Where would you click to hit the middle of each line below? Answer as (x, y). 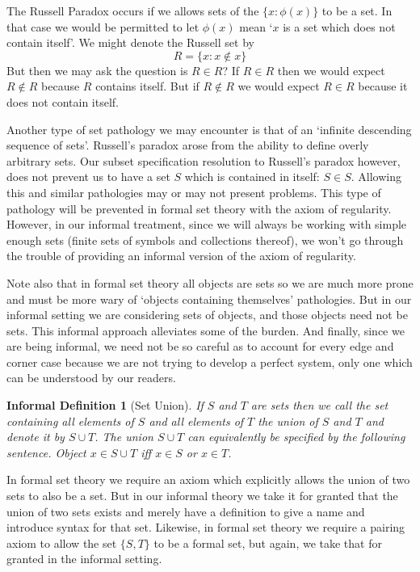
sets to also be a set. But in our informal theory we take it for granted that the (202, 496)
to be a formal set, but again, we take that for (268, 543)
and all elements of (196, 421)
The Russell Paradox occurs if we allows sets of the (133, 11)
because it (383, 86)
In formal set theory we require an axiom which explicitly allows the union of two (208, 479)
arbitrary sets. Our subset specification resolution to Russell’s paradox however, (204, 160)
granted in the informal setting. (84, 559)
